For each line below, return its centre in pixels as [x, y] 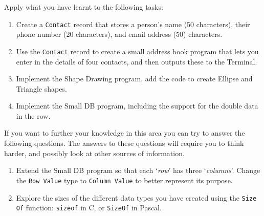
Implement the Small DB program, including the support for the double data [137, 106]
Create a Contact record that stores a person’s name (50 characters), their [133, 24]
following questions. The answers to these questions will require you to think [124, 143]
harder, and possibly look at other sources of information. [94, 153]
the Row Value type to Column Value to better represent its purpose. [124, 180]
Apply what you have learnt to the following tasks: [84, 7]
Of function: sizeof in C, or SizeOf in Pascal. [89, 208]
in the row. [33, 115]
